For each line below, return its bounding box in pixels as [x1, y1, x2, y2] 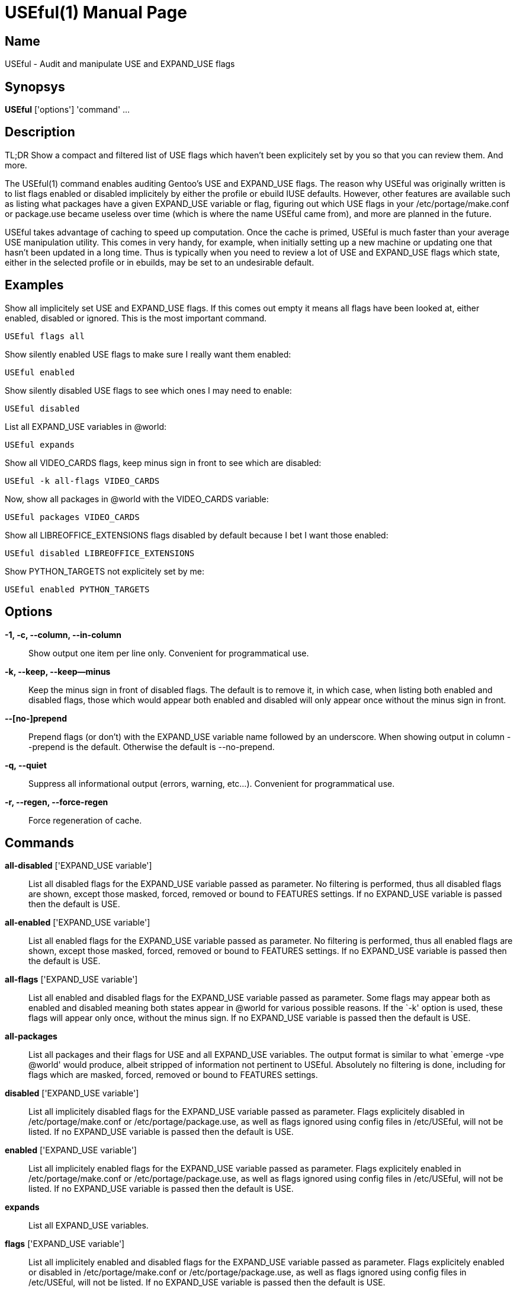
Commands [5, 835, 75, 850]
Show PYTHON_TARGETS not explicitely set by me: [5, 566, 205, 576]
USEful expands [5, 439, 75, 449]
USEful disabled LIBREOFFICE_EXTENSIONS [5, 548, 195, 558]
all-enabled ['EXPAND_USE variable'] [5, 917, 150, 928]
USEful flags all [5, 331, 85, 341]
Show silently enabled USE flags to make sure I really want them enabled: [5, 349, 291, 359]
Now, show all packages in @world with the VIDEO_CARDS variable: [5, 493, 269, 504]
